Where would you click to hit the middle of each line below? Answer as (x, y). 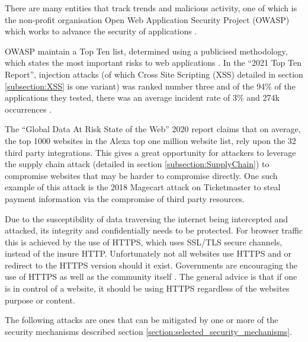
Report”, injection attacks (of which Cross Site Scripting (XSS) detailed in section (154, 74)
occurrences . (28, 109)
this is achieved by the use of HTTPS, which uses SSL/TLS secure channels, (144, 242)
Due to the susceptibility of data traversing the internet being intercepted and (147, 218)
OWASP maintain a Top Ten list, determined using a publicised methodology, (146, 51)
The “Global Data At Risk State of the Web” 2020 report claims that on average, (153, 129)
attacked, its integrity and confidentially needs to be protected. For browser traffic (154, 230)
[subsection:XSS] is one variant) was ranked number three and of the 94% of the (150, 86)
